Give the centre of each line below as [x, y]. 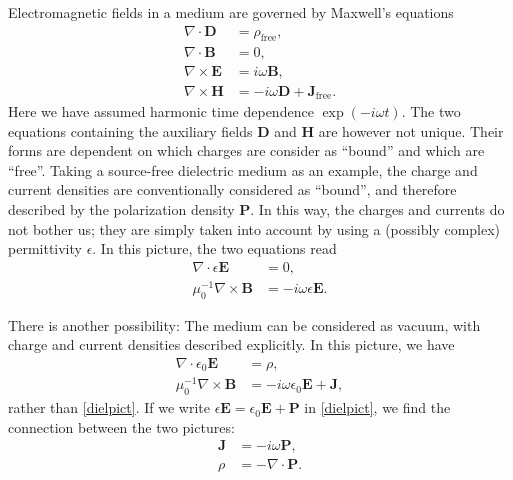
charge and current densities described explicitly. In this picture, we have [231, 344]
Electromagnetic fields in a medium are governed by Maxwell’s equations [231, 12]
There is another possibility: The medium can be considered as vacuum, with [244, 324]
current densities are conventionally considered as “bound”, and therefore [232, 189]
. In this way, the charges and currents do [377, 208]
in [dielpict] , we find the [377, 407]
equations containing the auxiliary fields [130, 130]
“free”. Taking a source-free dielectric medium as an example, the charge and [243, 169]
